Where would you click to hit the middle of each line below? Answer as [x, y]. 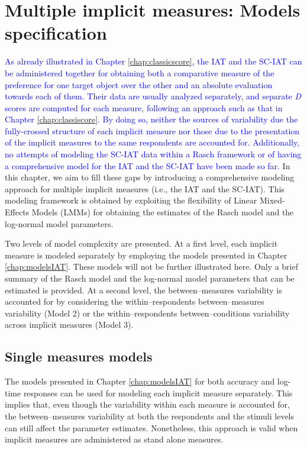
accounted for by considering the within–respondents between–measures [135, 301]
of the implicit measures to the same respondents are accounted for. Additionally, [152, 142]
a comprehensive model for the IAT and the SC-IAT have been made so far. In [148, 165]
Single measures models [79, 356]
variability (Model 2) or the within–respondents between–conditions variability [147, 313]
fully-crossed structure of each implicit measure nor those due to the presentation [152, 130]
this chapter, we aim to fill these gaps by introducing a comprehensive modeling [150, 177]
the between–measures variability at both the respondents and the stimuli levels [150, 416]
